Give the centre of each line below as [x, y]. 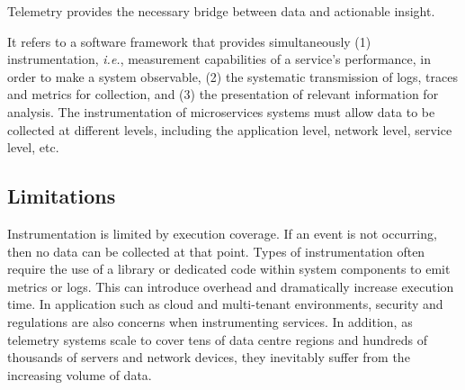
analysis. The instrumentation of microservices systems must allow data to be [221, 111]
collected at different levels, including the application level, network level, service [230, 129]
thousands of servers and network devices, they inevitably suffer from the [209, 357]
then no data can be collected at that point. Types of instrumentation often [216, 251]
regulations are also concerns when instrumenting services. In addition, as [210, 321]
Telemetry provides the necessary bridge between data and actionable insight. [221, 11]
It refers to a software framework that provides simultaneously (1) [189, 41]
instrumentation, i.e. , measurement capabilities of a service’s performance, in [219, 59]
